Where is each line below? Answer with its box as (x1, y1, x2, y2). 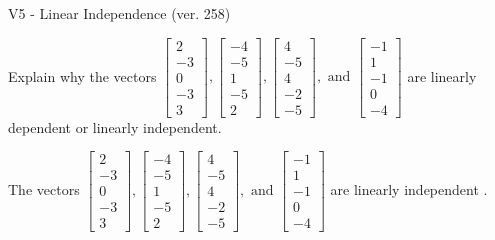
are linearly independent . (330, 178, 488, 199)
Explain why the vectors (8, 65, 157, 86)
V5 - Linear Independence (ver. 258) (8, 3, 231, 23)
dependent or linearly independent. (8, 116, 222, 137)
